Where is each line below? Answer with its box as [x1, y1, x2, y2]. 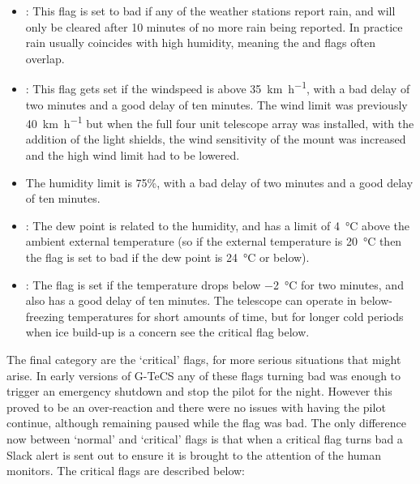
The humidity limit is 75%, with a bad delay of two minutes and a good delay [25, 173, 414, 191]
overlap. [25, 49, 65, 66]
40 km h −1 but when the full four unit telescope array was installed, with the [25, 113, 414, 131]
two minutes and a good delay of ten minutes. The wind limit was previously [25, 96, 408, 113]
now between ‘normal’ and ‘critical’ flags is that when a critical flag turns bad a [6, 430, 403, 447]
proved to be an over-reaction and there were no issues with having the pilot [6, 398, 386, 415]
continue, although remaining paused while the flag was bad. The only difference [6, 414, 406, 431]
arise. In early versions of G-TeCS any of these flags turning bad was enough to [6, 366, 401, 383]
